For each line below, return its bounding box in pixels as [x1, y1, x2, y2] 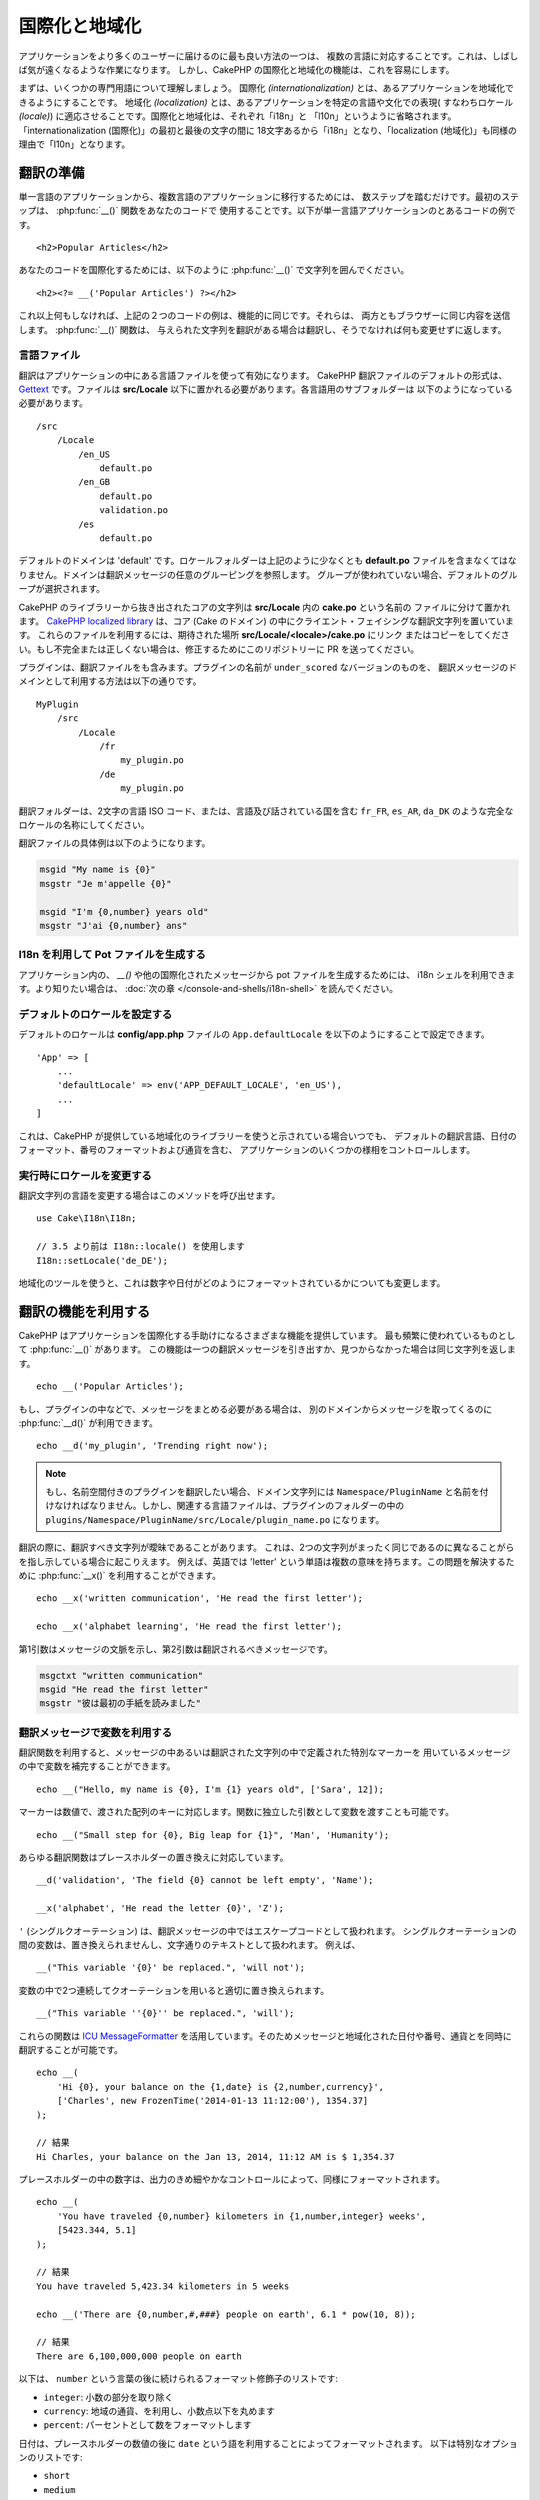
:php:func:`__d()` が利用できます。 [18, 1416, 159, 1429]
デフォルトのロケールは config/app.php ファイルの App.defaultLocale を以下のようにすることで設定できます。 [18, 1028, 490, 1040]
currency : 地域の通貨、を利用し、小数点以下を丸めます [43, 2405, 275, 2417]
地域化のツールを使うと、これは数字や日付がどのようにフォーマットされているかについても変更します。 [18, 1277, 446, 1289]
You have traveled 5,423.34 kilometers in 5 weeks [36, 2280, 290, 2292]
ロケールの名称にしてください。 [18, 819, 150, 830]
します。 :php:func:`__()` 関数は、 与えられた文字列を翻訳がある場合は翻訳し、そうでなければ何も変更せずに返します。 [18, 323, 507, 335]
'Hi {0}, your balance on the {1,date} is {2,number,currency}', [56, 2081, 385, 2092]
